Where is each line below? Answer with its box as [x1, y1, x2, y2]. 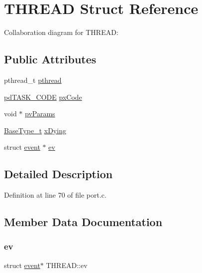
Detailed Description [4, 166, 113, 182]
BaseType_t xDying [4, 125, 66, 135]
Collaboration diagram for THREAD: [4, 27, 118, 37]
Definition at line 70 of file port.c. [4, 190, 106, 200]
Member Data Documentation [4, 214, 163, 230]
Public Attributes [4, 51, 97, 67]
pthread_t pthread [4, 74, 62, 85]
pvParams [25, 108, 55, 119]
